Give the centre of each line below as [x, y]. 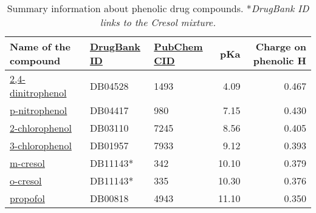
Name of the [40, 46]
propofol [27, 198]
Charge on [281, 46]
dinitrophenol [38, 93]
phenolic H [280, 60]
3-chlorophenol [41, 145]
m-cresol [27, 163]
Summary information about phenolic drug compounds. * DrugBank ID [158, 8]
